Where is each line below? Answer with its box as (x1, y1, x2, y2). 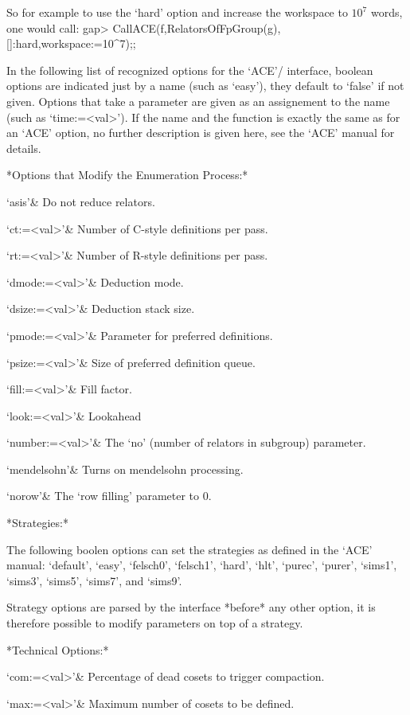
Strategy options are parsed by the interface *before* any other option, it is (6, 599, 376, 615)
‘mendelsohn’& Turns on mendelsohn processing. (6, 460, 244, 477)
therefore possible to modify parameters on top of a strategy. (6, 615, 303, 631)
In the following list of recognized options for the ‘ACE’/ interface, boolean (6, 61, 373, 78)
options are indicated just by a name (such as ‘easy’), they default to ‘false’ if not (6, 77, 404, 94)
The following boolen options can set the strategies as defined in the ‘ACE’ (6, 541, 373, 557)
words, (370, 4, 403, 20)
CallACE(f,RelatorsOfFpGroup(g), (112, 19, 281, 36)
